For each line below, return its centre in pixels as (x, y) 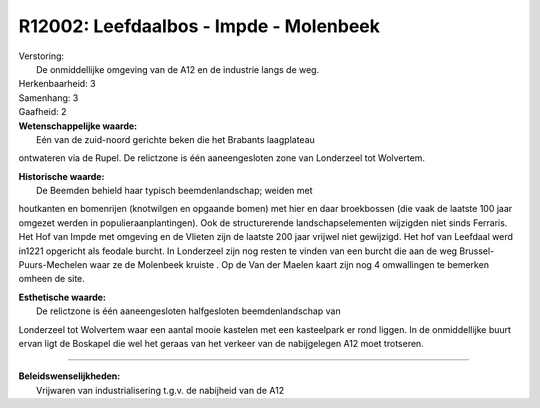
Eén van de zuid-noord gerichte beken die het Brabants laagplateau (175, 139)
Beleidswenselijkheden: (69, 376)
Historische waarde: (61, 176)
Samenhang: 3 (48, 97)
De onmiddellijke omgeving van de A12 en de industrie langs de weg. (178, 69)
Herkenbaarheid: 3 (57, 84)
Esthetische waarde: (62, 297)
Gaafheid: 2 (42, 112)
